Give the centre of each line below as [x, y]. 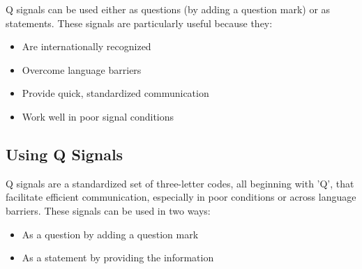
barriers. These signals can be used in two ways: [108, 210]
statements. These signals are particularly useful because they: [139, 23]
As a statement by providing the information [118, 258]
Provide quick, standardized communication [115, 93]
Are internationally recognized [86, 46]
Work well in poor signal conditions [98, 116]
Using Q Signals [65, 154]
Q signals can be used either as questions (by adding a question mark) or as [168, 9]
